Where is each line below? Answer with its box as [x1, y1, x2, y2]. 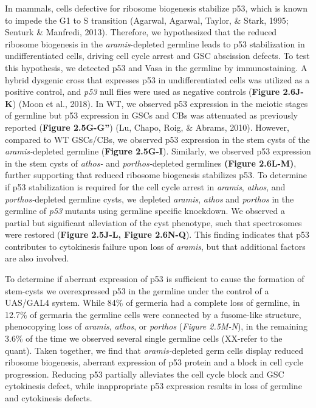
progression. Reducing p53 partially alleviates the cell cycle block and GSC [5, 367, 284, 380]
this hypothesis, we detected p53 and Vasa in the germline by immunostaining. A [5, 61, 307, 74]
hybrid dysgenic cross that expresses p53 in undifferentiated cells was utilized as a [5, 73, 310, 86]
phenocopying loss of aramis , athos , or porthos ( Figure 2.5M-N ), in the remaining [5, 320, 308, 333]
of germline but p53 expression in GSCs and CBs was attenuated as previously [5, 109, 298, 122]
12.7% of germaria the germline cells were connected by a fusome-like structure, [5, 308, 301, 320]
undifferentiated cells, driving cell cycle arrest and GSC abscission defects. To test [5, 49, 310, 62]
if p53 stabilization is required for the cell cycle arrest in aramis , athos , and [5, 180, 286, 193]
